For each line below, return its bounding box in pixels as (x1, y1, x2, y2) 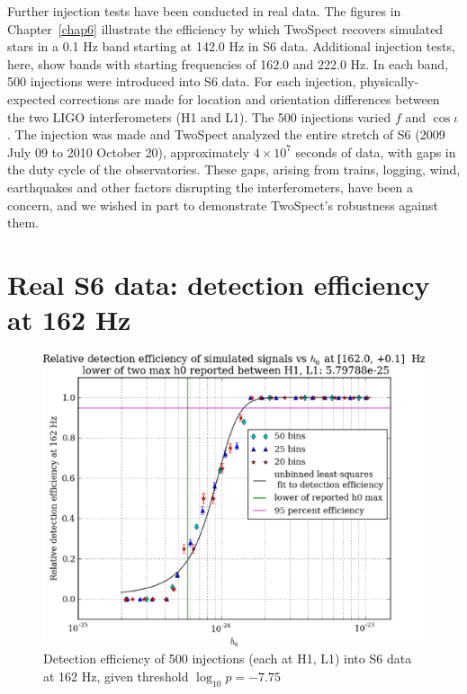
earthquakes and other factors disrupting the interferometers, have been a (7, 177, 413, 196)
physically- (360, 72, 419, 91)
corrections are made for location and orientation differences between (59, 89, 440, 108)
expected (7, 89, 56, 108)
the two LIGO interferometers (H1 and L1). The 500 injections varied (7, 107, 391, 126)
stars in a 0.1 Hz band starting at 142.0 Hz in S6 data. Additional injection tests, (7, 37, 455, 56)
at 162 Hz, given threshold (43, 666, 189, 685)
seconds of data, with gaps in (295, 142, 456, 161)
